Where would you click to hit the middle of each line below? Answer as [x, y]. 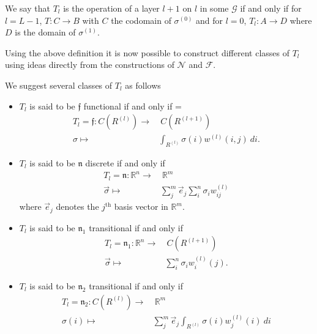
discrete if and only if [125, 163]
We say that [28, 8]
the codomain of [141, 20]
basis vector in [141, 206]
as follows [143, 85]
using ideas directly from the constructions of [90, 65]
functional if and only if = [132, 106]
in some [214, 8]
